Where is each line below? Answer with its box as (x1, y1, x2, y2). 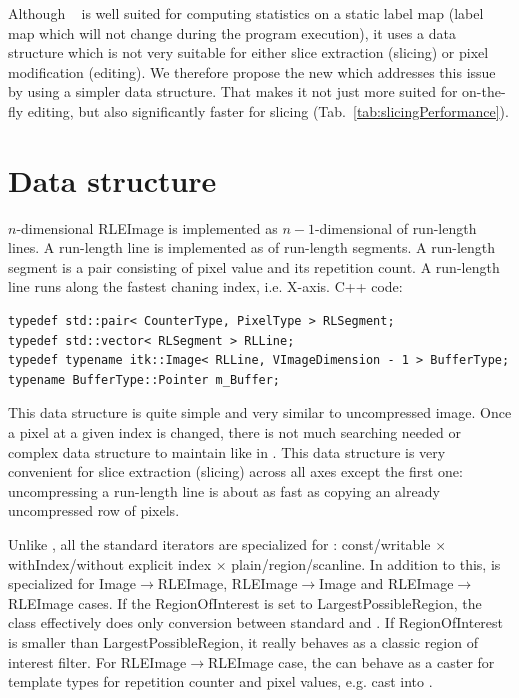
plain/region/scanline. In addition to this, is (231, 553, 501, 574)
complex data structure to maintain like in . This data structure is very (8, 441, 446, 462)
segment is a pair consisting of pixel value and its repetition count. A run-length (8, 256, 500, 277)
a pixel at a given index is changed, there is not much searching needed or (8, 422, 461, 443)
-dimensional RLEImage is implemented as (16, 217, 278, 238)
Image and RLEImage (319, 573, 454, 594)
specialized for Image (8, 573, 137, 594)
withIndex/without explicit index (8, 553, 212, 574)
